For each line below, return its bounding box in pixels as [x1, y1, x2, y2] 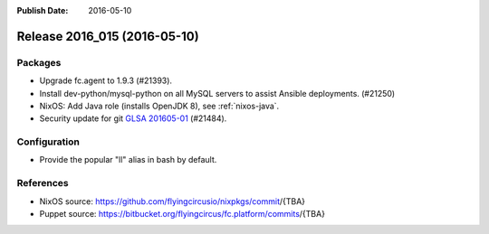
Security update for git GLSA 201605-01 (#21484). [39, 113, 227, 124]
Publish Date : [16, 5, 69, 15]
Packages [16, 56, 62, 69]
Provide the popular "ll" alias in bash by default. [39, 154, 217, 165]
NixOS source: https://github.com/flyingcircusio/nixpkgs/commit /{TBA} [39, 195, 306, 207]
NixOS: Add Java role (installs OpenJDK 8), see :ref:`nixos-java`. [39, 100, 280, 111]
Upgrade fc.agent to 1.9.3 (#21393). [39, 75, 172, 86]
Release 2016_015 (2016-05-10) [16, 28, 199, 44]
